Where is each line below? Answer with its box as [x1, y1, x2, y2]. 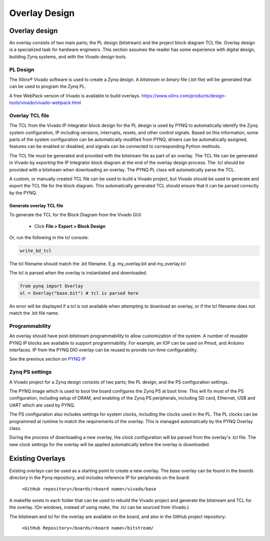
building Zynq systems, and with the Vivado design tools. [9, 53, 127, 59]
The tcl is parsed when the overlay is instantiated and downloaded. [9, 270, 147, 276]
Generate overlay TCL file [9, 202, 63, 208]
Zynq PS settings [9, 369, 52, 376]
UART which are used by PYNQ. [9, 402, 75, 408]
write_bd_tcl [19, 248, 52, 253]
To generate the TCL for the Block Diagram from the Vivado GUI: [9, 212, 142, 218]
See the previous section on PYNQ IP [9, 356, 86, 362]
